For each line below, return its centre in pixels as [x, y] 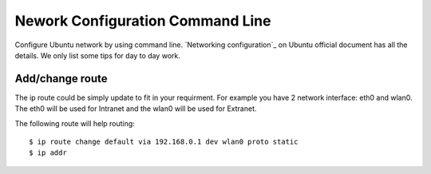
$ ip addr [48, 153]
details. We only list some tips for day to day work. [98, 55]
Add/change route [61, 79]
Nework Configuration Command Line [143, 21]
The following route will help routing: [75, 123]
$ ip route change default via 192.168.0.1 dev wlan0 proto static [164, 142]
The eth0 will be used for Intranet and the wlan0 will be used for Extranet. [136, 109]
